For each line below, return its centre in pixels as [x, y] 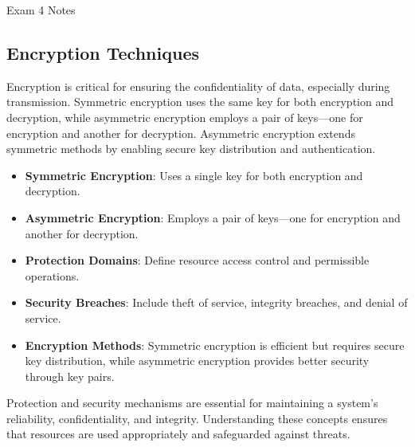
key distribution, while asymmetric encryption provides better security [197, 361]
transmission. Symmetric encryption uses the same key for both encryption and [200, 102]
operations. [52, 275]
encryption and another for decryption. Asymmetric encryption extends [181, 133]
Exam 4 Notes [41, 10]
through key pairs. [70, 376]
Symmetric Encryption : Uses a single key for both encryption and [194, 175]
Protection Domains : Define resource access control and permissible [197, 260]
